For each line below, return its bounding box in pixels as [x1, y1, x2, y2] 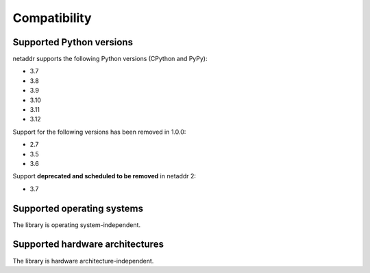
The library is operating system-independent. [12, 220, 140, 229]
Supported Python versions [12, 36, 134, 48]
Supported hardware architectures [12, 239, 164, 250]
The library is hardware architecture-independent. [12, 257, 154, 265]
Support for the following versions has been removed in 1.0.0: [12, 128, 186, 136]
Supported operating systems [12, 202, 144, 214]
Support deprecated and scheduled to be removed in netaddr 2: [12, 172, 197, 180]
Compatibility [12, 10, 92, 25]
